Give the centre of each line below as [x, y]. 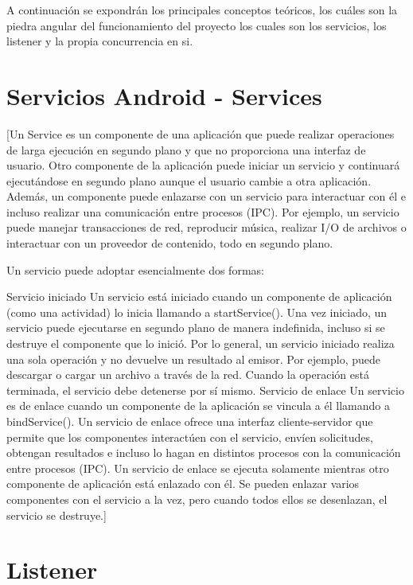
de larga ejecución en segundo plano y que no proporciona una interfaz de [186, 149]
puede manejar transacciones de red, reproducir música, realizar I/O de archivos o [206, 227]
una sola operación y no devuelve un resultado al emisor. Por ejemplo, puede [193, 359]
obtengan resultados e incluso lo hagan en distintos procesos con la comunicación [204, 452]
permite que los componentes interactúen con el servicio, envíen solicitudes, [190, 437]
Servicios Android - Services [164, 95]
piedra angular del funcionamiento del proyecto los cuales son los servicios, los [197, 25]
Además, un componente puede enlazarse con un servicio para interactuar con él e [206, 196]
